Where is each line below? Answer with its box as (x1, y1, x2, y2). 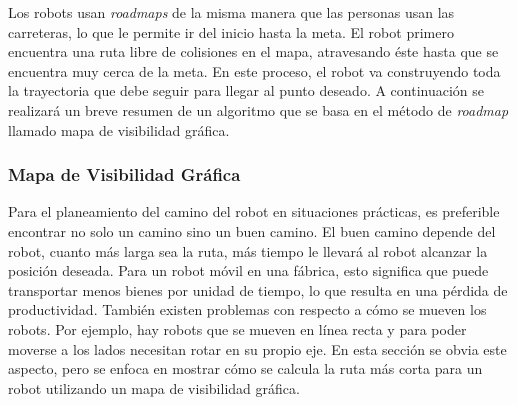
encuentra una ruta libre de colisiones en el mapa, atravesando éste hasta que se (8, 41, 499, 62)
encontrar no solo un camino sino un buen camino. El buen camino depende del (8, 220, 496, 241)
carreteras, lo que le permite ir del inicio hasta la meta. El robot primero (8, 21, 454, 42)
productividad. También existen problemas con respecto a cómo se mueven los (8, 299, 487, 320)
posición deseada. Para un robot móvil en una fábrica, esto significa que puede (8, 260, 489, 281)
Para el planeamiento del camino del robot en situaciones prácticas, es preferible (8, 201, 500, 222)
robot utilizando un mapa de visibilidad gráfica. (8, 377, 300, 398)
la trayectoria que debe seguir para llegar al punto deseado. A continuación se (8, 80, 485, 101)
